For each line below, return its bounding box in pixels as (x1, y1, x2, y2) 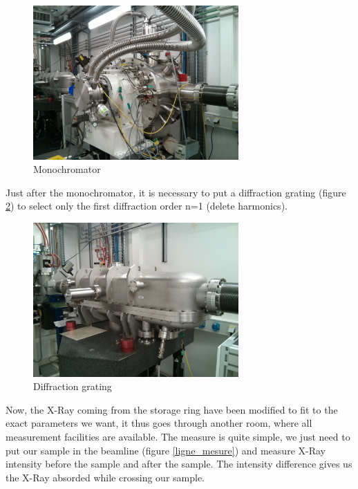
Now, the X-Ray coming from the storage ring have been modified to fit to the (6, 402, 338, 416)
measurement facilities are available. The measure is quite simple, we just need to (6, 429, 350, 443)
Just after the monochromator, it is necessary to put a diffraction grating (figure (6, 185, 346, 199)
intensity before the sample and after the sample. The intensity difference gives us (6, 456, 352, 471)
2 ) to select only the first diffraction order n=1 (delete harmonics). (6, 199, 288, 213)
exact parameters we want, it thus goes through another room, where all (6, 416, 312, 430)
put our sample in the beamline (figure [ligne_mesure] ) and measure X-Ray (6, 443, 326, 457)
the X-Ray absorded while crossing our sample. (6, 470, 205, 484)
